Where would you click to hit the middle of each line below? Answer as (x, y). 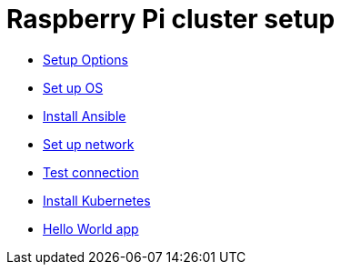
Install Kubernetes (97, 200)
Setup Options (85, 59)
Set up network (89, 144)
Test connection (91, 172)
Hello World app (91, 228)
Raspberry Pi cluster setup (171, 19)
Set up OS (73, 87)
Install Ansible (85, 116)
